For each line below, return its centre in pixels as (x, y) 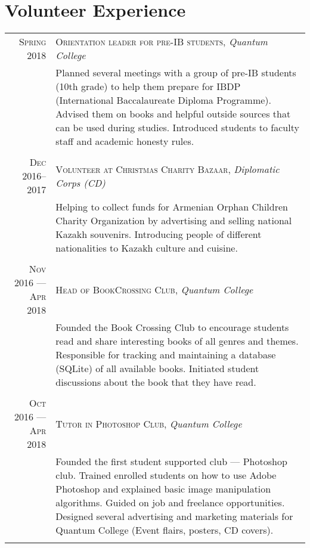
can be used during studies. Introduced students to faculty (177, 128)
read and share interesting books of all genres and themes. (177, 341)
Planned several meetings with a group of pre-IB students (176, 73)
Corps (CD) (80, 182)
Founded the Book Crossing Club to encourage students (172, 327)
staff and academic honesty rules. (125, 141)
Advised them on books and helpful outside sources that (173, 114)
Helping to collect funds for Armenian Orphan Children (172, 207)
